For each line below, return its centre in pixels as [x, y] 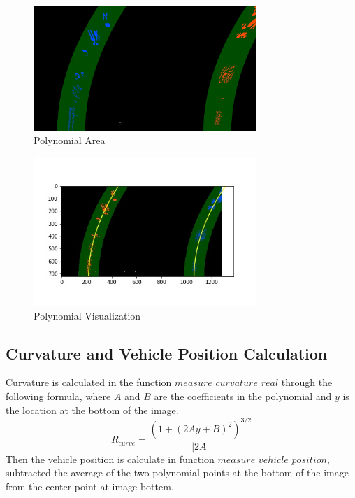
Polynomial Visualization [87, 315]
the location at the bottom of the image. [92, 410]
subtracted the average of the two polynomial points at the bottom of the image [177, 472]
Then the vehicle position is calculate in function [110, 458]
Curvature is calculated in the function [89, 382]
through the [307, 382]
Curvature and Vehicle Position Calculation [167, 353]
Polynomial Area [70, 140]
